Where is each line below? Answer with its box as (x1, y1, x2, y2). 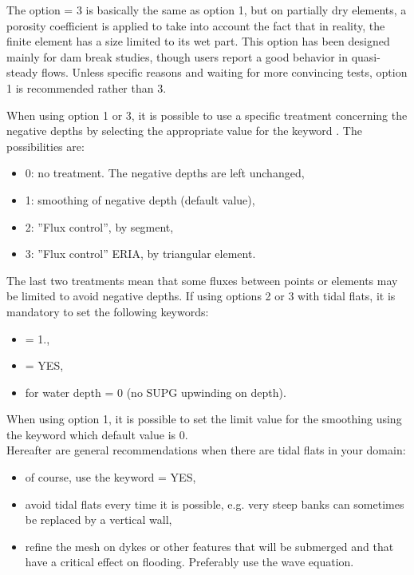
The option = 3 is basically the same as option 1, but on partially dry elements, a (6, 2, 407, 18)
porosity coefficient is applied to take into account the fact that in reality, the (6, 17, 385, 34)
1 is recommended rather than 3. (6, 79, 167, 96)
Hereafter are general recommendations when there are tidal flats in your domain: (6, 442, 406, 458)
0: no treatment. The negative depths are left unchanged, (25, 165, 305, 181)
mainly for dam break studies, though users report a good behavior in (6, 48, 348, 65)
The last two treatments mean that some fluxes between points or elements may (6, 272, 398, 288)
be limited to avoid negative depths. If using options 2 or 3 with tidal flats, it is (6, 287, 396, 304)
